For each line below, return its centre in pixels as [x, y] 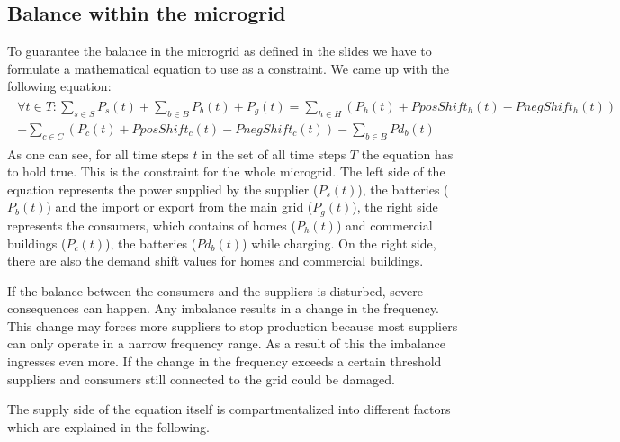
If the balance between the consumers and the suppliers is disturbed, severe [215, 290]
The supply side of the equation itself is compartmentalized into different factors [229, 409]
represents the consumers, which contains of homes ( [152, 225]
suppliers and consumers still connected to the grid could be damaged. [202, 379]
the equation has [407, 153]
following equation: [59, 86]
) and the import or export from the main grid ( [180, 207]
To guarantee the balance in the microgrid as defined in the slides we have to [220, 51]
